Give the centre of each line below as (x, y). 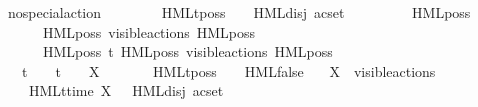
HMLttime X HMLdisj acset (126, 90)
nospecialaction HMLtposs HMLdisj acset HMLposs (239, 12)
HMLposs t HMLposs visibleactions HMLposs (187, 51)
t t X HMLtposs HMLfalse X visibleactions (228, 70)
